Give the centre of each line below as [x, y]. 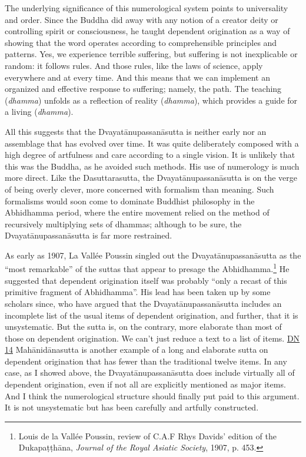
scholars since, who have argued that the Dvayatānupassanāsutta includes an [143, 303]
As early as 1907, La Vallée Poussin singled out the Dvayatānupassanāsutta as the [153, 255]
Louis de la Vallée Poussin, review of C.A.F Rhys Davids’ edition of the [147, 436]
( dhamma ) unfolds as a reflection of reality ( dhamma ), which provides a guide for [151, 100]
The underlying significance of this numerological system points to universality [147, 8]
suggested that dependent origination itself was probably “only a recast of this [146, 280]
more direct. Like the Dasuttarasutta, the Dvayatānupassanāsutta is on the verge [151, 178]
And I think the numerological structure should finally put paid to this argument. [152, 395]
